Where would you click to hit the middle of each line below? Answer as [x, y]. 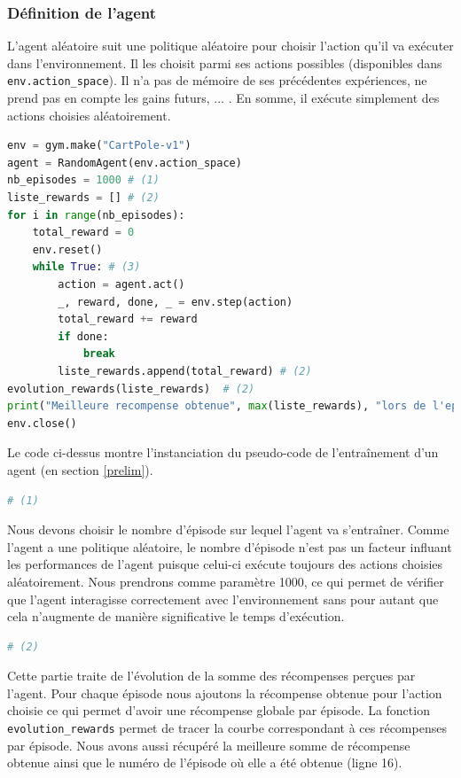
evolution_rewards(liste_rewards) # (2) [131, 389]
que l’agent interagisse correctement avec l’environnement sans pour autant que [223, 599]
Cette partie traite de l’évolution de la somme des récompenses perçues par [211, 676]
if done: [83, 336]
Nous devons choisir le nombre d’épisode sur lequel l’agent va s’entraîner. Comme [228, 529]
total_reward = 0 [83, 233]
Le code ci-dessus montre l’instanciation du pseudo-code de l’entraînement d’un [223, 452]
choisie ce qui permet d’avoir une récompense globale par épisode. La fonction [219, 710]
